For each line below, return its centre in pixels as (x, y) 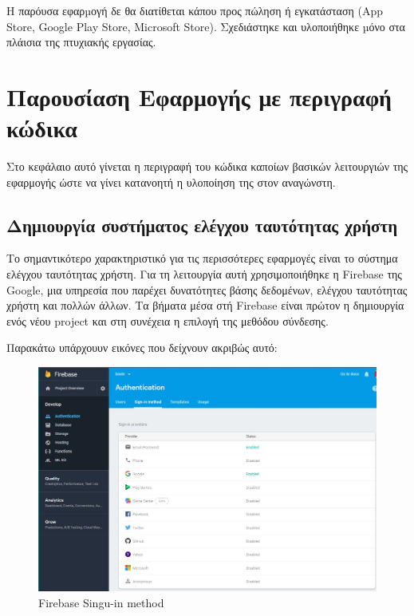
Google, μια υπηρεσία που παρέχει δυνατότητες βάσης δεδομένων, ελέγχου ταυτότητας (207, 289)
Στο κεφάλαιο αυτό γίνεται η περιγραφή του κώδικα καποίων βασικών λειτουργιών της (207, 166)
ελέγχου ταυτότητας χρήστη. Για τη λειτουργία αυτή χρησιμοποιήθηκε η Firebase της (204, 274)
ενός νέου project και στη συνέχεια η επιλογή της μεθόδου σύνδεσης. (168, 320)
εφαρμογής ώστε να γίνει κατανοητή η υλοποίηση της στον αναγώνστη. (171, 182)
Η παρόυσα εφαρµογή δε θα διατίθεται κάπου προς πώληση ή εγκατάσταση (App (195, 10)
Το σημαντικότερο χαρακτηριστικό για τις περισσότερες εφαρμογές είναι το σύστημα (202, 258)
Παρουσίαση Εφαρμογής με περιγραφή (199, 96)
